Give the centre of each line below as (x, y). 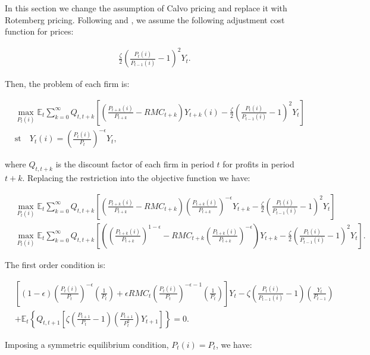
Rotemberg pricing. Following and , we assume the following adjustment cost (145, 19)
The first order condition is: (55, 264)
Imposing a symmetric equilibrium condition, (87, 344)
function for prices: (39, 31)
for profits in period (258, 164)
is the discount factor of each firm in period (135, 164)
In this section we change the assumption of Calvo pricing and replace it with (146, 8)
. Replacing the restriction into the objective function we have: (136, 178)
